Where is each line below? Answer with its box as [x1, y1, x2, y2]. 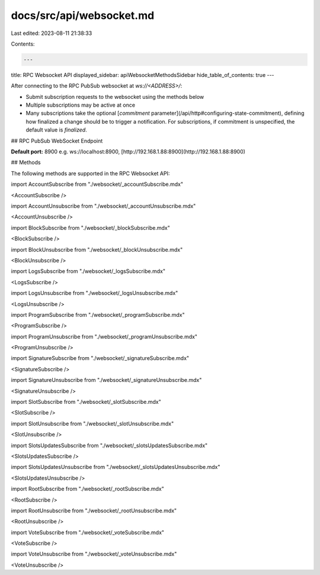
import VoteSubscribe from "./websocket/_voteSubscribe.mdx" [11, 529, 165, 536]
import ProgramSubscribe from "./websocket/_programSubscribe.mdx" [11, 311, 185, 318]
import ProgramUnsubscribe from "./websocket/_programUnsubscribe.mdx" [11, 333, 198, 340]
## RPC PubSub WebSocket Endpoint [11, 137, 103, 144]
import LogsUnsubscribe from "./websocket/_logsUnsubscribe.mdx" [11, 290, 178, 297]
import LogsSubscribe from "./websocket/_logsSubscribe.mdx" [11, 268, 166, 275]
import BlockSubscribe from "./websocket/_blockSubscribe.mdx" [11, 224, 170, 231]
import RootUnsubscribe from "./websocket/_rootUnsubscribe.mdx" [11, 507, 177, 514]
